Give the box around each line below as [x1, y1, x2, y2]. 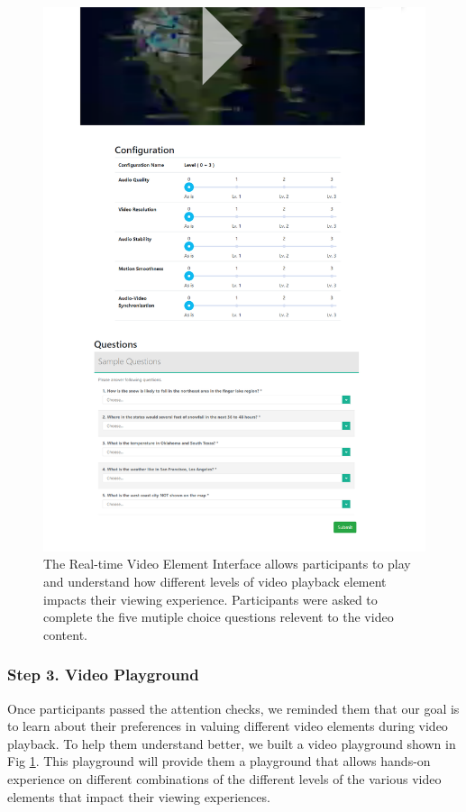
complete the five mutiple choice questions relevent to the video [43, 607, 394, 626]
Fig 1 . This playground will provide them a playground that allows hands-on [7, 752, 431, 771]
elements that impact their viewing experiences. [7, 787, 270, 806]
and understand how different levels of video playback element [43, 572, 387, 591]
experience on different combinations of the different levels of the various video [7, 770, 442, 789]
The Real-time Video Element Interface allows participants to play [43, 554, 411, 573]
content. [43, 625, 87, 643]
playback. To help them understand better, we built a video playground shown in [7, 734, 456, 753]
